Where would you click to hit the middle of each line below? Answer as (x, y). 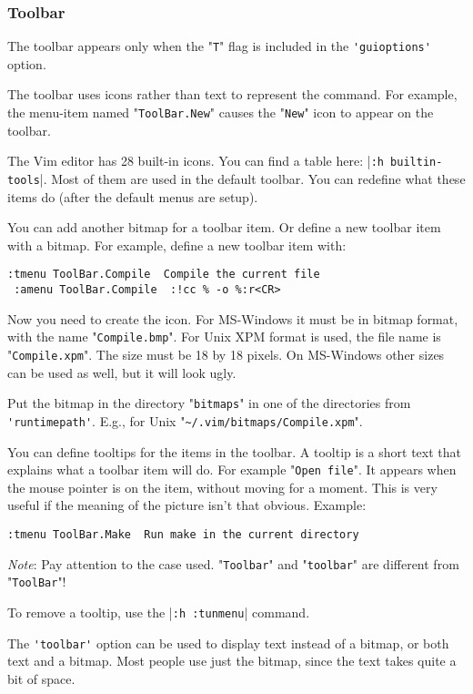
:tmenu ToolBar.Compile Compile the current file (164, 275)
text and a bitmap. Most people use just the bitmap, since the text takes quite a (232, 661)
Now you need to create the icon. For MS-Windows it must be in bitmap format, (233, 318)
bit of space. (41, 678)
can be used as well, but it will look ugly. (122, 372)
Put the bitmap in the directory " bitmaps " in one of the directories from (209, 403)
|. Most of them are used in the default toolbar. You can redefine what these (252, 178)
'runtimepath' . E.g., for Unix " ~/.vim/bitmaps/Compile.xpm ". (185, 420)
